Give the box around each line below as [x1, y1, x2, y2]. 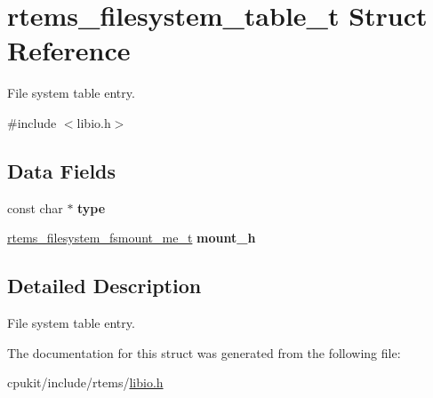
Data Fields [7, 156, 116, 184]
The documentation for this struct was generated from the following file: [7, 343, 401, 362]
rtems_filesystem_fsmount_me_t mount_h [7, 228, 256, 247]
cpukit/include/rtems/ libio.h [7, 373, 164, 392]
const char [7, 198, 63, 217]
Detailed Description [7, 272, 202, 299]
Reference [7, 32, 131, 68]
